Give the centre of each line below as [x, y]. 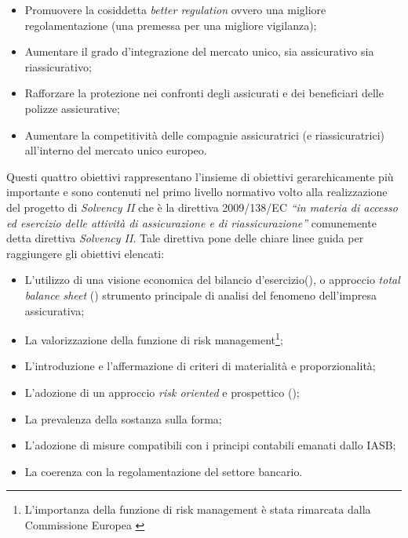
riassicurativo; [58, 66]
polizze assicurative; [72, 108]
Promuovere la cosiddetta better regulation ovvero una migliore [175, 9]
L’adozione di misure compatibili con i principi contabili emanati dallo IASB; [210, 445]
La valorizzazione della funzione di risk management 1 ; [154, 338]
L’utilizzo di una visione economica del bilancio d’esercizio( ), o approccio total [212, 280]
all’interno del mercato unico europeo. [116, 150]
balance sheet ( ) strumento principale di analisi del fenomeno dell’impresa [200, 294]
